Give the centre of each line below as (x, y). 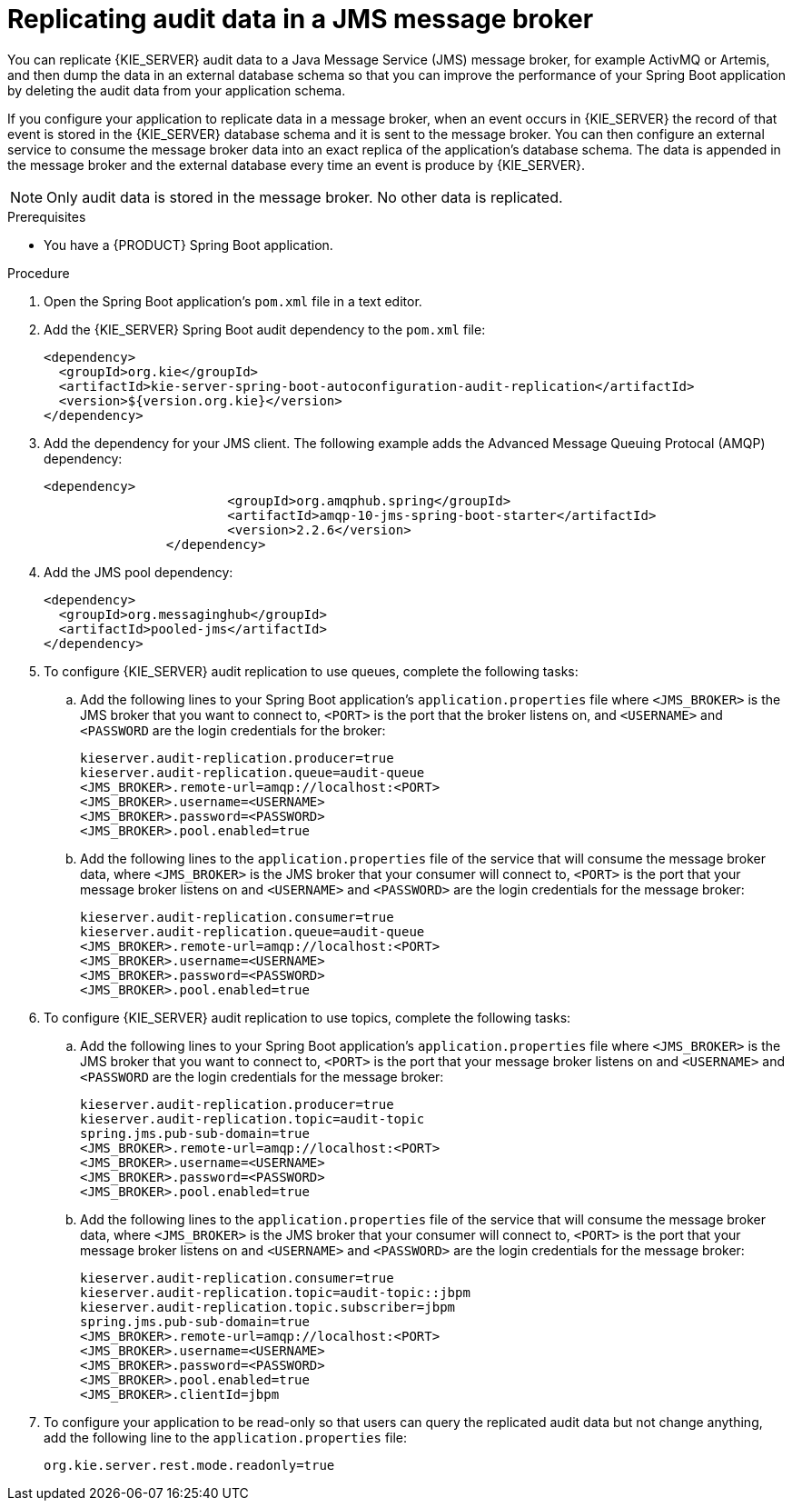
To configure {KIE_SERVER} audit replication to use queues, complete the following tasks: (311, 671)
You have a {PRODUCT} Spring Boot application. (188, 245)
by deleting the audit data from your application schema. (177, 90)
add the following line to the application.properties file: (226, 1437)
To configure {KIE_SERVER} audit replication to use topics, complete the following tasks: (307, 1017)
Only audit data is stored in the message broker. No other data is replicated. (305, 197)
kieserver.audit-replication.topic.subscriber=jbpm (268, 1307)
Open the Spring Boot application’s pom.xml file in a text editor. (233, 301)
